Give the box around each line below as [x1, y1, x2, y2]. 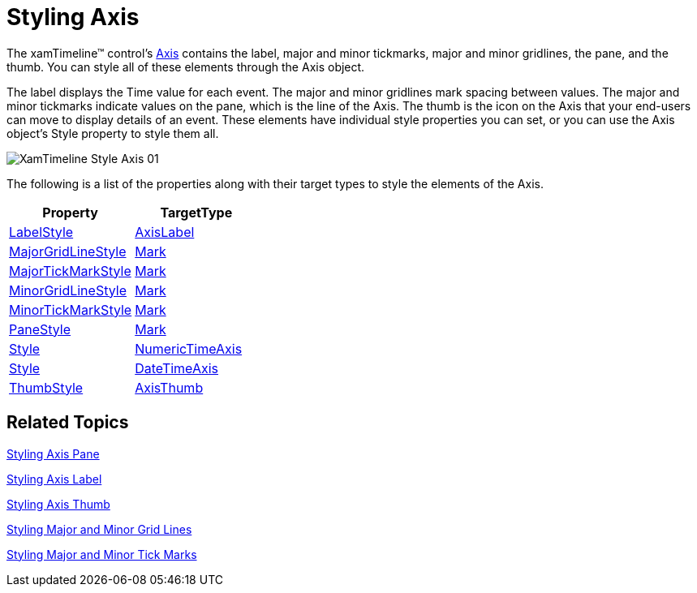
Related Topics [6, 412, 129, 433]
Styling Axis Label [6, 471, 102, 486]
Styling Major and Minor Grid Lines [6, 522, 192, 536]
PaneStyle [9, 320, 71, 337]
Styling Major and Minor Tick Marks [6, 547, 197, 561]
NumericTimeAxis [135, 340, 243, 357]
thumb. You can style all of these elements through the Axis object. [6, 59, 365, 74]
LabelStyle [9, 223, 74, 240]
